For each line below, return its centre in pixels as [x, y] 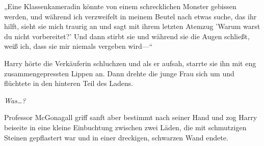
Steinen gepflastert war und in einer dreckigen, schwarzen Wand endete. [116, 137]
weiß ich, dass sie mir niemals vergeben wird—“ [78, 46]
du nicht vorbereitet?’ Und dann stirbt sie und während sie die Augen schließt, [127, 36]
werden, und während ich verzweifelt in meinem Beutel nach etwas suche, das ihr [130, 16]
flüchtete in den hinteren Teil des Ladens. [69, 83]
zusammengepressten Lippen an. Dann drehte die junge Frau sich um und [119, 73]
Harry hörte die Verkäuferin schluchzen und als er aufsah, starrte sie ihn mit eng [130, 63]
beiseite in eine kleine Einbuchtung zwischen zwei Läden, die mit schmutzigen [125, 127]
